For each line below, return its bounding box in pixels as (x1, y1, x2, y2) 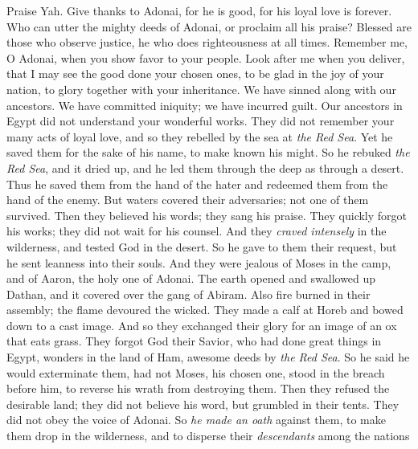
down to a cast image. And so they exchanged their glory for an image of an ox (6, 316, 397, 333)
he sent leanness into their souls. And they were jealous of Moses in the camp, (6, 254, 391, 271)
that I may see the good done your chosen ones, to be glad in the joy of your (6, 65, 384, 82)
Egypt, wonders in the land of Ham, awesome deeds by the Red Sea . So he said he (6, 349, 410, 365)
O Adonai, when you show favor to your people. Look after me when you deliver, (6, 49, 405, 66)
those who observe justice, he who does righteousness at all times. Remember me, (6, 34, 408, 51)
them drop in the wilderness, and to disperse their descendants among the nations (6, 427, 410, 444)
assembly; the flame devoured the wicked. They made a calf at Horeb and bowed (6, 301, 404, 318)
